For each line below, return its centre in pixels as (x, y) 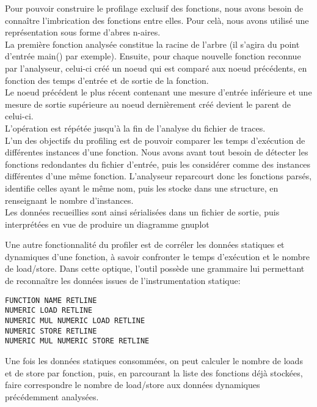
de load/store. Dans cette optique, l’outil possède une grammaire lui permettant (155, 268)
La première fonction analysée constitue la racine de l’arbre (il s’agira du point (152, 44)
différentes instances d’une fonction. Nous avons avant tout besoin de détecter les (157, 152)
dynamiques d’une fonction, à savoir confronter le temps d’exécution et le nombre (157, 256)
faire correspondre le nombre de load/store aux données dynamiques (133, 385)
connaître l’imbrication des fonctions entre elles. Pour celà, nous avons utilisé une (157, 20)
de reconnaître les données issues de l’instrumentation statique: (123, 281)
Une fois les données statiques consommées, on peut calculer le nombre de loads (154, 360)
